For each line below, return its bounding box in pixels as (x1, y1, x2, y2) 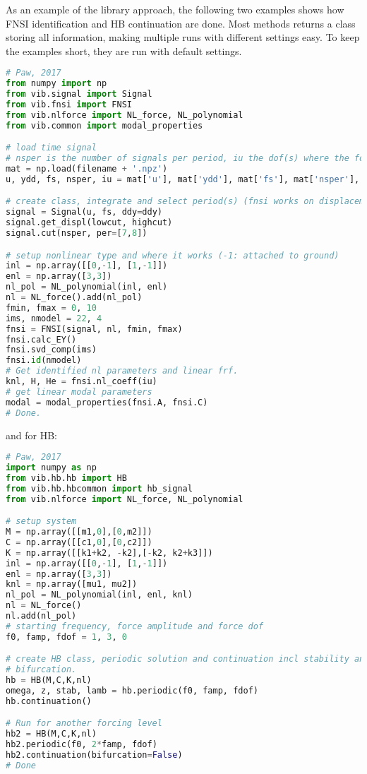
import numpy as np (6, 463, 97, 473)
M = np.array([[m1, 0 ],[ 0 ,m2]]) (6, 527, 152, 537)
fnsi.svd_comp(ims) (6, 345, 97, 355)
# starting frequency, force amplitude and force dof (6, 621, 264, 631)
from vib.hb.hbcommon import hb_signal (6, 483, 193, 494)
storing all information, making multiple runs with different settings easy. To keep (6, 30, 360, 44)
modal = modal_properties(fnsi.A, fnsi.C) (6, 397, 208, 407)
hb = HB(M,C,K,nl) (6, 675, 92, 686)
